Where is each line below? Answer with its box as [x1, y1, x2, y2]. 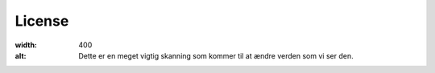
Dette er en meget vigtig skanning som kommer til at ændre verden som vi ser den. [78, 51, 354, 60]
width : [14, 40, 38, 50]
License [14, 12, 69, 30]
